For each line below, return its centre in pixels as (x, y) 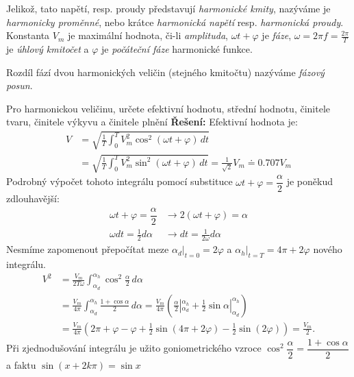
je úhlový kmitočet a (48, 49)
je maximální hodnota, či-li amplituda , (148, 35)
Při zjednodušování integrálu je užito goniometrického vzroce (134, 348)
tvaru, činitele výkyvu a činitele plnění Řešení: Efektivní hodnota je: (152, 122)
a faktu (21, 364)
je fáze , (277, 35)
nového (328, 249)
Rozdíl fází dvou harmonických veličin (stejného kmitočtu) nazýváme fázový (165, 72)
